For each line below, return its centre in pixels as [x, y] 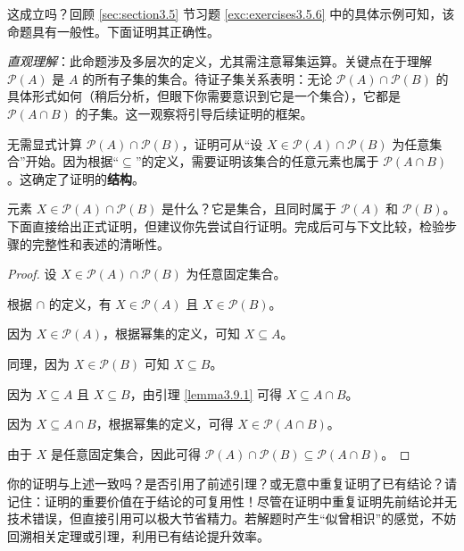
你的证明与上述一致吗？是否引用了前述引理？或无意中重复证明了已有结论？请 [232, 484]
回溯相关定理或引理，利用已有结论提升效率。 [138, 536]
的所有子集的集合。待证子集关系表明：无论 [207, 78]
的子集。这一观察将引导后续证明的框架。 [194, 113]
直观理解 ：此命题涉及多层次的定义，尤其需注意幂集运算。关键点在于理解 [220, 61]
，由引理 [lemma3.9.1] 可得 [206, 393]
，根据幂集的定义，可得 [165, 424]
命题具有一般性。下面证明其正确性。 [113, 31]
